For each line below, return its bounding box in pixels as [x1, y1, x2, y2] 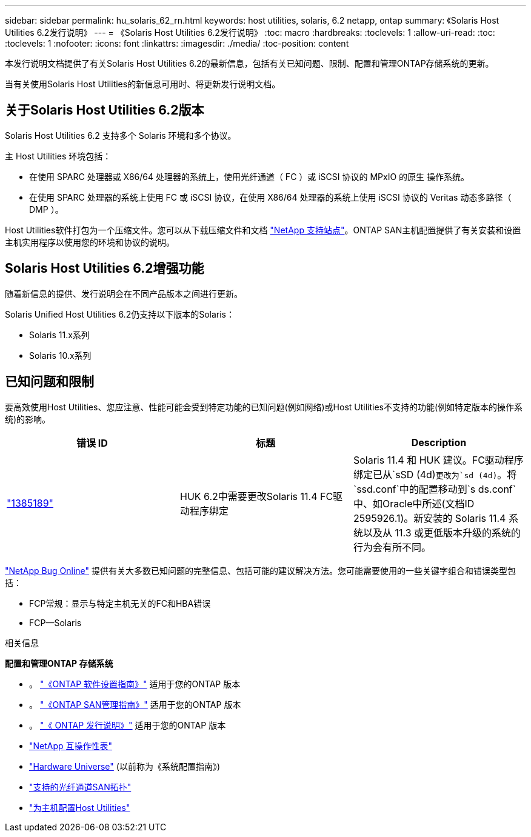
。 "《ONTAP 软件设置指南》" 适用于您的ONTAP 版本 [29, 678, 241, 689]
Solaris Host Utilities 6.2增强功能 [5, 261, 204, 276]
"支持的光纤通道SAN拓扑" [29, 781, 132, 792]
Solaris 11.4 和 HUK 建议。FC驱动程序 [353, 453, 524, 466]
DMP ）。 [29, 204, 64, 215]
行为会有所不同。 [353, 541, 431, 553]
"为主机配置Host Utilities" [29, 802, 130, 813]
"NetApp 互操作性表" [29, 740, 113, 751]
